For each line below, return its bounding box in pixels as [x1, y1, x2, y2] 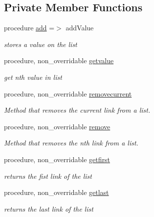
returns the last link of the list [4, 203, 93, 214]
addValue [66, 23, 94, 33]
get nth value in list [4, 72, 62, 82]
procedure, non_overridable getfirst [4, 154, 110, 164]
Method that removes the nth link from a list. [4, 138, 138, 148]
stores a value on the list [4, 39, 77, 49]
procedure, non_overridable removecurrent [4, 88, 132, 98]
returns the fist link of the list [4, 170, 92, 181]
